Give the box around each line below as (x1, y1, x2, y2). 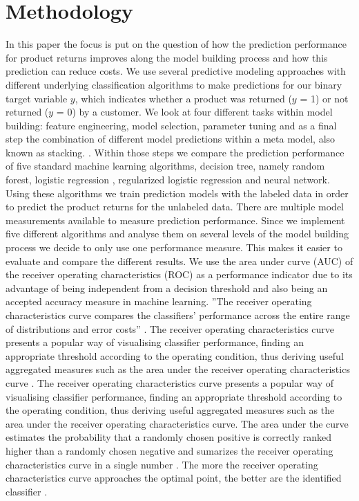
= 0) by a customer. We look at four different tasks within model (56, 104, 333, 119)
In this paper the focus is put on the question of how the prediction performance (6, 37, 347, 51)
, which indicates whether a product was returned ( (75, 91, 292, 105)
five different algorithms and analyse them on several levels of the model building (6, 226, 349, 241)
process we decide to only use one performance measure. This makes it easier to (6, 240, 342, 255)
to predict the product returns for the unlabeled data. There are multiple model (6, 199, 344, 214)
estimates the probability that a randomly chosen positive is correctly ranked (6, 430, 331, 444)
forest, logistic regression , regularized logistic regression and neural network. (6, 172, 330, 187)
